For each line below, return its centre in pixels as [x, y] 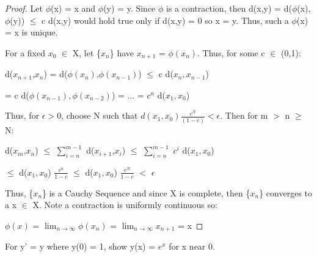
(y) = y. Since [129, 8]
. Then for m [244, 115]
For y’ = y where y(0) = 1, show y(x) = [80, 246]
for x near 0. [192, 246]
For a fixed [25, 52]
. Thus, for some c [231, 52]
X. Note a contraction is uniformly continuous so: [125, 205]
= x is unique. [31, 32]
